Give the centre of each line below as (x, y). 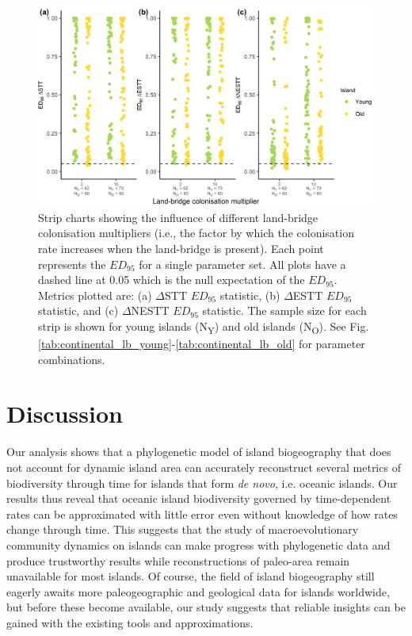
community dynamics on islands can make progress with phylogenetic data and (198, 544)
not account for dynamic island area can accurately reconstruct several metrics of (204, 467)
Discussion (65, 414)
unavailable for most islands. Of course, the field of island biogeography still (191, 576)
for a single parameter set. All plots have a (242, 264)
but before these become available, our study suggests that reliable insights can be (206, 607)
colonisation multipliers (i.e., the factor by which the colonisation (196, 233)
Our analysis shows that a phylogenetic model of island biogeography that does (199, 452)
